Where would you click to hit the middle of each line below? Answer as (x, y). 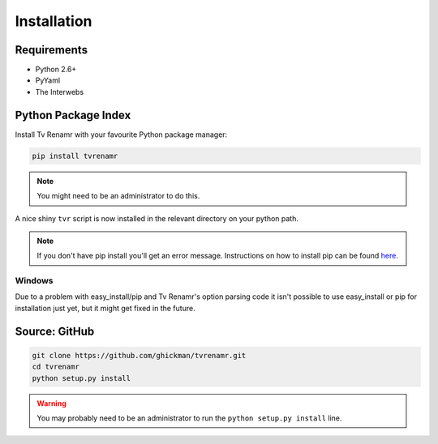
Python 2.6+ (56, 70)
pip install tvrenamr (75, 156)
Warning (52, 403)
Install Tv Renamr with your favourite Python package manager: (121, 134)
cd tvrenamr (56, 367)
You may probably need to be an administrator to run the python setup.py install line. (189, 418)
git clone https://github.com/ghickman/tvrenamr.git (139, 355)
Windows (34, 281)
